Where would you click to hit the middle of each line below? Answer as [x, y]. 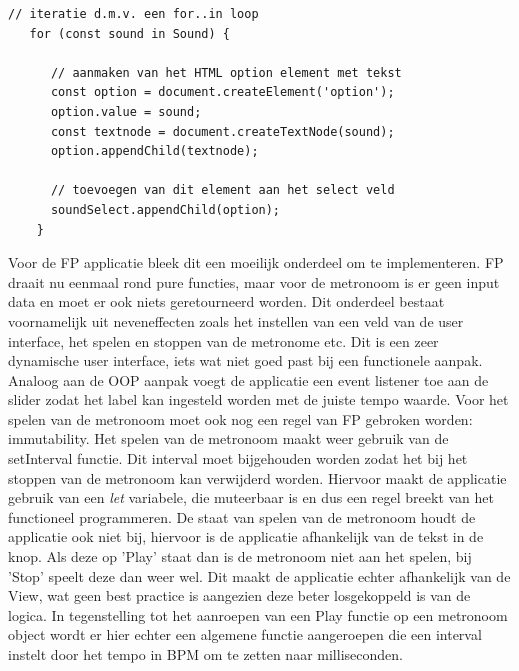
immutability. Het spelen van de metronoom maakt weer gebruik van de [228, 438]
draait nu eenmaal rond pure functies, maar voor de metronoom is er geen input [254, 281]
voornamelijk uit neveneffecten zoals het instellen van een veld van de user [236, 320]
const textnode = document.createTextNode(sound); [222, 131]
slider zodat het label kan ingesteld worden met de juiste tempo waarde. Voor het [258, 399]
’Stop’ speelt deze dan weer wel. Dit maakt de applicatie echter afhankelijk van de [259, 575]
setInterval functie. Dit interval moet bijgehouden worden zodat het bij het [238, 458]
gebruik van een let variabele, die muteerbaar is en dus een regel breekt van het [251, 497]
